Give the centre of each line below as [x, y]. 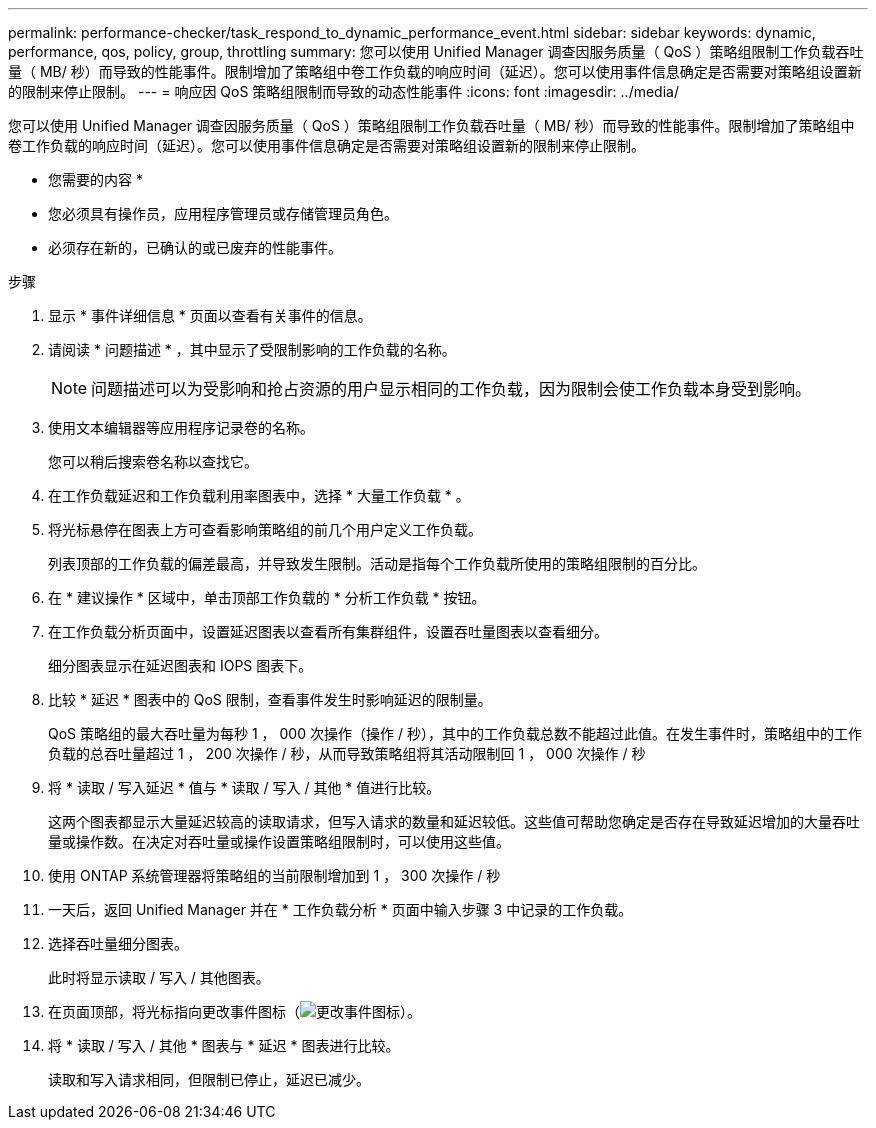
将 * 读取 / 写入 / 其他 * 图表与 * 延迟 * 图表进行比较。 [224, 1045]
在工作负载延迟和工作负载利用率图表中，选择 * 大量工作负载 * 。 [259, 495]
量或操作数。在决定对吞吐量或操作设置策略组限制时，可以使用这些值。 [279, 841]
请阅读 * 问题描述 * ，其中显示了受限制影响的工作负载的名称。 [252, 349]
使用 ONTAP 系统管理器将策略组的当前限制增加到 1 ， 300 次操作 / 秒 [274, 875]
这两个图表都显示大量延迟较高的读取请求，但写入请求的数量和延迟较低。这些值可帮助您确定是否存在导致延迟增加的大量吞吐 [454, 821]
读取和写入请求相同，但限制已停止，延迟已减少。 [209, 1079]
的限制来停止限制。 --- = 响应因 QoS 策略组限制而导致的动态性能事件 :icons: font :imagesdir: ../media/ [343, 91]
